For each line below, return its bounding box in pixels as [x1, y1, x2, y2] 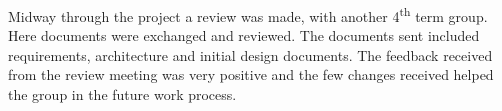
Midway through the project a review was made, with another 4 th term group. [8, 3, 488, 26]
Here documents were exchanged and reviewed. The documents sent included [8, 25, 480, 46]
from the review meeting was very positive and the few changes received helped [8, 64, 494, 85]
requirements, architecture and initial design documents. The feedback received [8, 44, 493, 65]
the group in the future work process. [8, 84, 237, 105]
